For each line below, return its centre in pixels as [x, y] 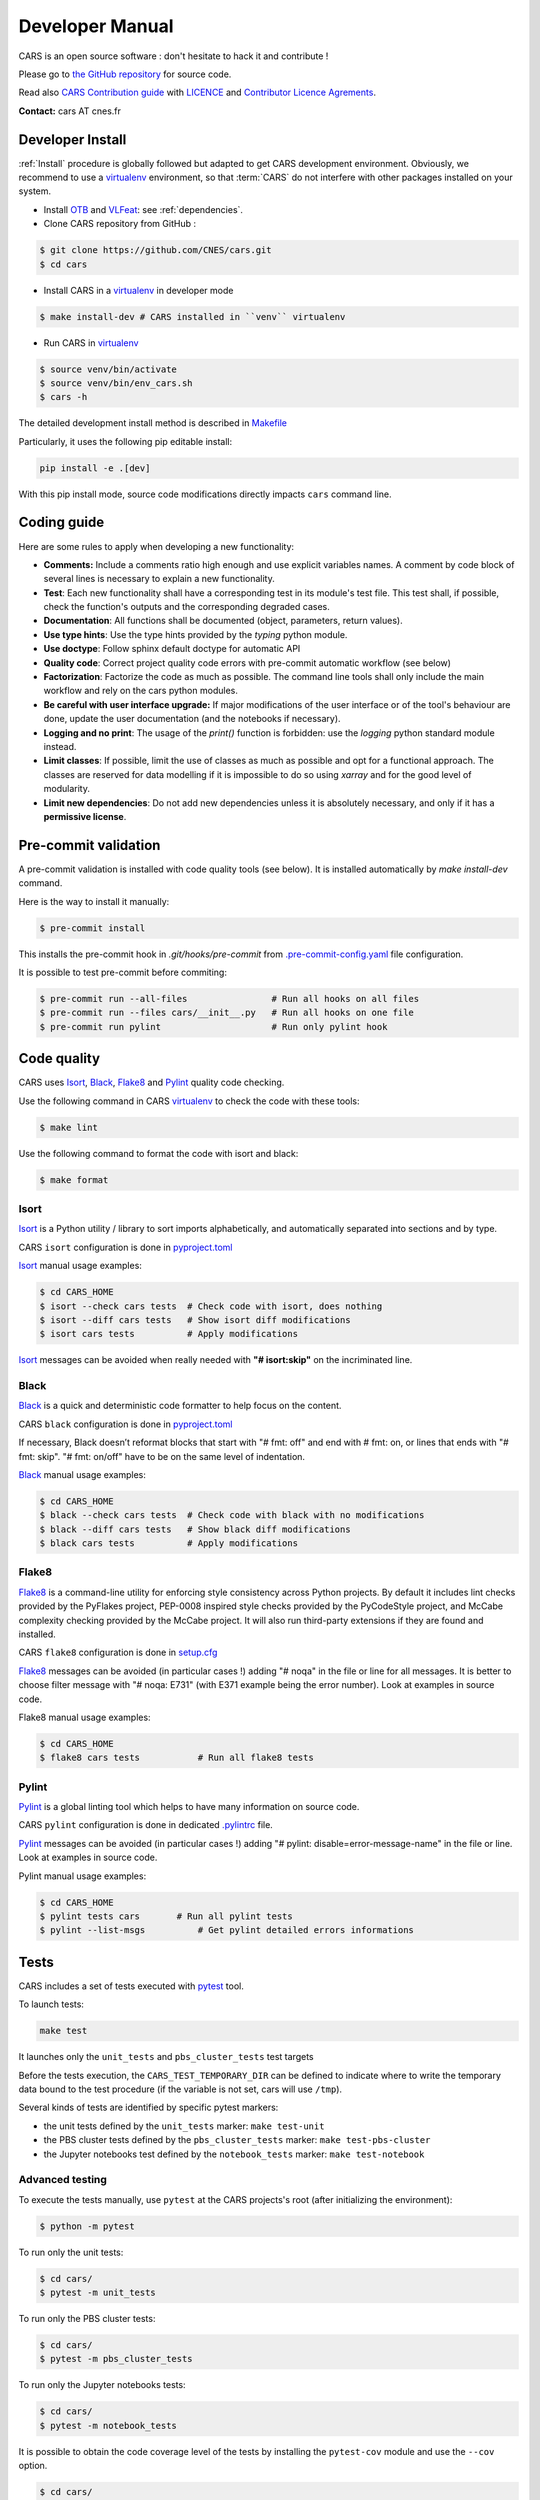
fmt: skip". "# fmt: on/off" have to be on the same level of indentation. [161, 1456]
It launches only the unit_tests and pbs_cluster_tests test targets [166, 2057]
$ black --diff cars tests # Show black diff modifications [195, 1529]
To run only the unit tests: [71, 2252]
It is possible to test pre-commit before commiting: [122, 972]
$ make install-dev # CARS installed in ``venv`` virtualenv [192, 316]
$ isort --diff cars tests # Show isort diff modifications [195, 1319]
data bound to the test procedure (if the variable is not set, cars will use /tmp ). [180, 2089]
